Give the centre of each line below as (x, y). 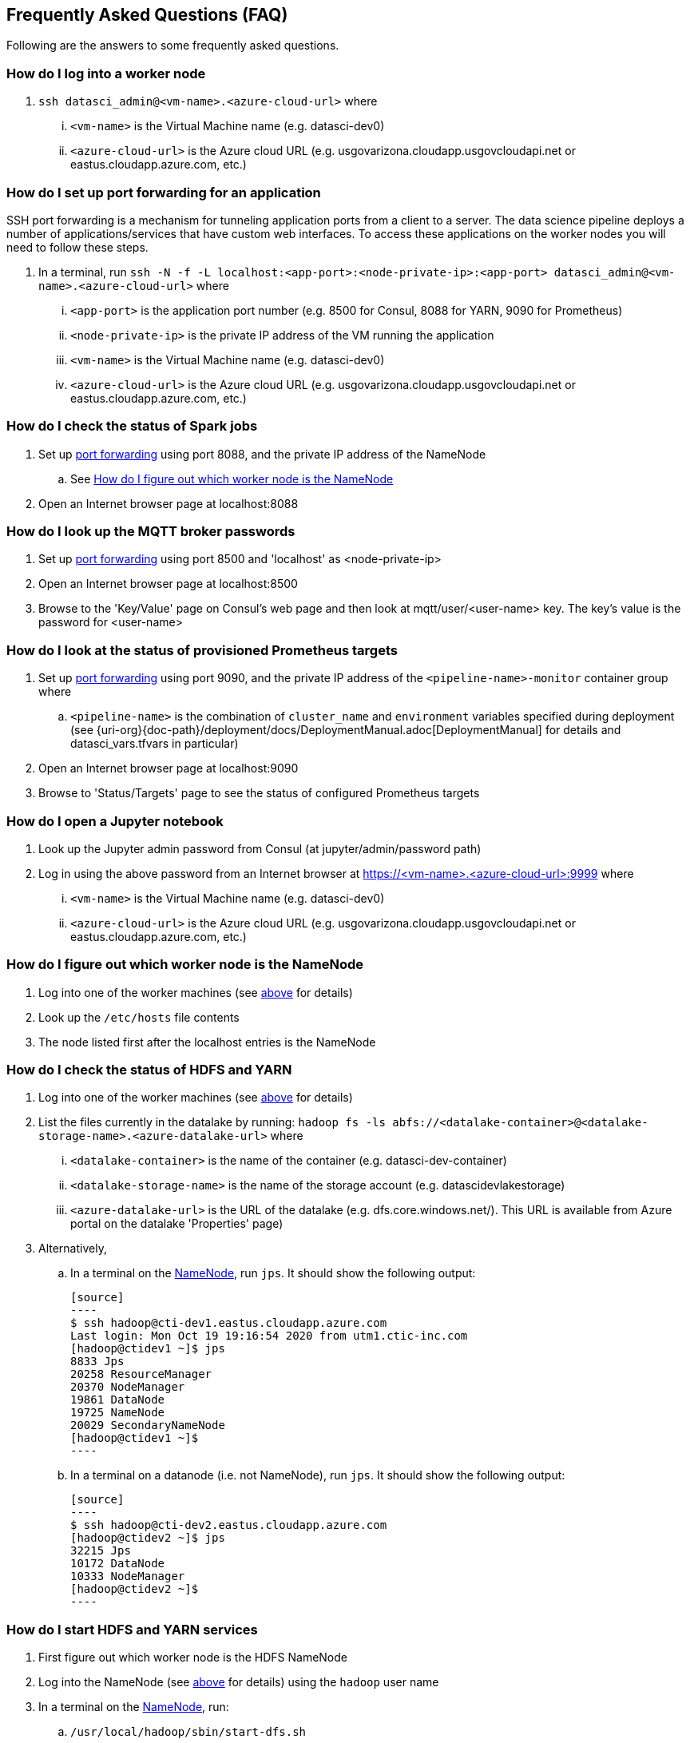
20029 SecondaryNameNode (148, 1425)
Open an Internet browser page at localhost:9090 (169, 768)
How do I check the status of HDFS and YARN (149, 1070)
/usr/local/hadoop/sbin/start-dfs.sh (188, 1732)
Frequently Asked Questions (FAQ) (147, 15)
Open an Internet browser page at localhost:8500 (168, 584)
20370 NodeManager (128, 1387)
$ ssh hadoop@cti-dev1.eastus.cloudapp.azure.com (229, 1323)
